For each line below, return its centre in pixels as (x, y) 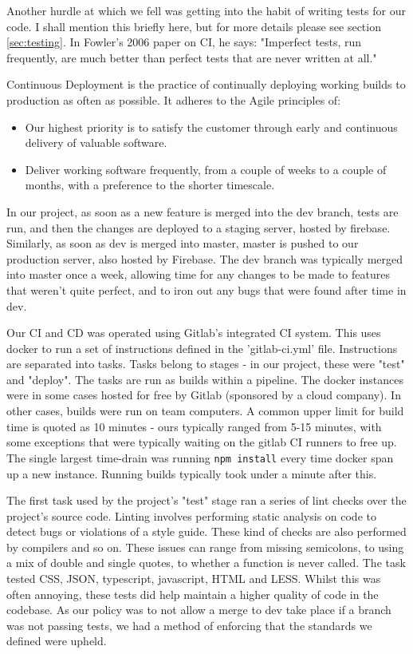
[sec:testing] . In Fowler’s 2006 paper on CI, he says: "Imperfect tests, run (184, 42)
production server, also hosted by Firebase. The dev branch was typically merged (205, 258)
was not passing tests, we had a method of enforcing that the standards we (189, 625)
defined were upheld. (57, 641)
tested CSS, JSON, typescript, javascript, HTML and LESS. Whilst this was (194, 579)
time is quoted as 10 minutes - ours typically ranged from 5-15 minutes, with (194, 426)
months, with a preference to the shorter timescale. (150, 185)
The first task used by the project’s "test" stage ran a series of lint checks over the (206, 500)
